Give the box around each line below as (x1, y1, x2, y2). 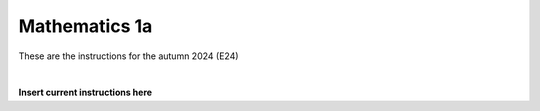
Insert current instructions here (18, 86, 153, 99)
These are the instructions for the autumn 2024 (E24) (18, 50, 239, 62)
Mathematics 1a (18, 15, 153, 37)
